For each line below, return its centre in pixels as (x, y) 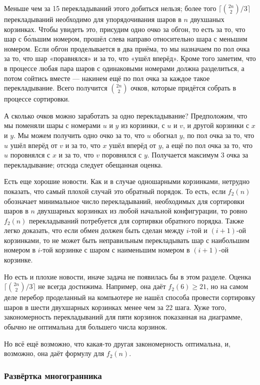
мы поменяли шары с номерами (52, 125)
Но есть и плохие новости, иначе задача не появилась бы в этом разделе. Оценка (128, 276)
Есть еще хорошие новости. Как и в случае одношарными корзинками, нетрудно (127, 181)
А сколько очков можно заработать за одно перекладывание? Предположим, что (126, 115)
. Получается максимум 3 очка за (198, 155)
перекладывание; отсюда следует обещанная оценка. (83, 164)
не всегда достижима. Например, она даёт (102, 286)
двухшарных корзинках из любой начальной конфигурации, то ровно (142, 211)
